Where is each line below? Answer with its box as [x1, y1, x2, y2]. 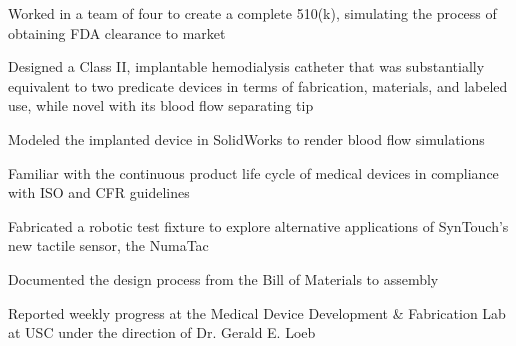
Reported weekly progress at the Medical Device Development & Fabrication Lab [8, 302, 506, 323]
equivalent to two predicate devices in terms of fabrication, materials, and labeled [8, 75, 508, 96]
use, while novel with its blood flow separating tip [8, 95, 314, 116]
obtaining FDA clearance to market [8, 22, 226, 43]
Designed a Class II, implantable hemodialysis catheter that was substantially [8, 56, 485, 77]
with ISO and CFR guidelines [8, 182, 190, 203]
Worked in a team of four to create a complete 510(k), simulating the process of [8, 3, 497, 23]
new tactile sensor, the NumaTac [8, 235, 209, 256]
